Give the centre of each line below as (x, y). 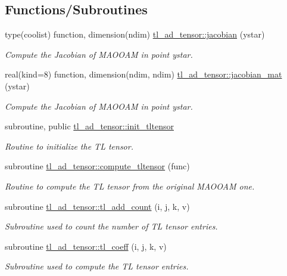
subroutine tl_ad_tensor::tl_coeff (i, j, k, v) (86, 246)
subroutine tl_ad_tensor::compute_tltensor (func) (97, 166)
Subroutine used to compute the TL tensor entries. (97, 266)
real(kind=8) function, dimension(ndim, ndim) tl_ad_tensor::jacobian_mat (143, 74)
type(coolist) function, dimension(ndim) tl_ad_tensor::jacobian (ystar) (135, 34)
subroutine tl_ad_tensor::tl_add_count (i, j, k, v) (97, 206)
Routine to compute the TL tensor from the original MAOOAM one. (130, 186)
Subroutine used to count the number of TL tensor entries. (111, 226)
